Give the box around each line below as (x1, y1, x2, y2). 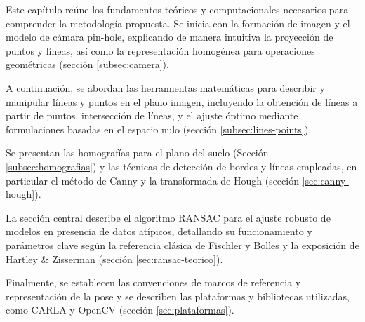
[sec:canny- (302, 173, 349, 187)
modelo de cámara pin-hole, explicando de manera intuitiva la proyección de (6, 29, 333, 44)
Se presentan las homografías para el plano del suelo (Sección (6, 145, 269, 160)
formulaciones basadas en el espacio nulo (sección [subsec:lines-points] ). (6, 121, 312, 136)
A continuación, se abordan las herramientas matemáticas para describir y (6, 80, 325, 95)
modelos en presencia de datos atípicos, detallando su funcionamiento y (6, 224, 312, 239)
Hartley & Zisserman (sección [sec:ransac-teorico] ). (6, 251, 223, 266)
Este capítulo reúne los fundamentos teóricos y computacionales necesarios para (6, 2, 349, 16)
